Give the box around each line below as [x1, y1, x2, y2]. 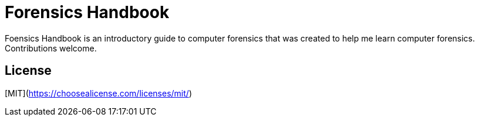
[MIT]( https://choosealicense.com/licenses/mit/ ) [5, 88, 192, 98]
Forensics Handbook [5, 2, 170, 22]
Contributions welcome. [5, 43, 97, 53]
